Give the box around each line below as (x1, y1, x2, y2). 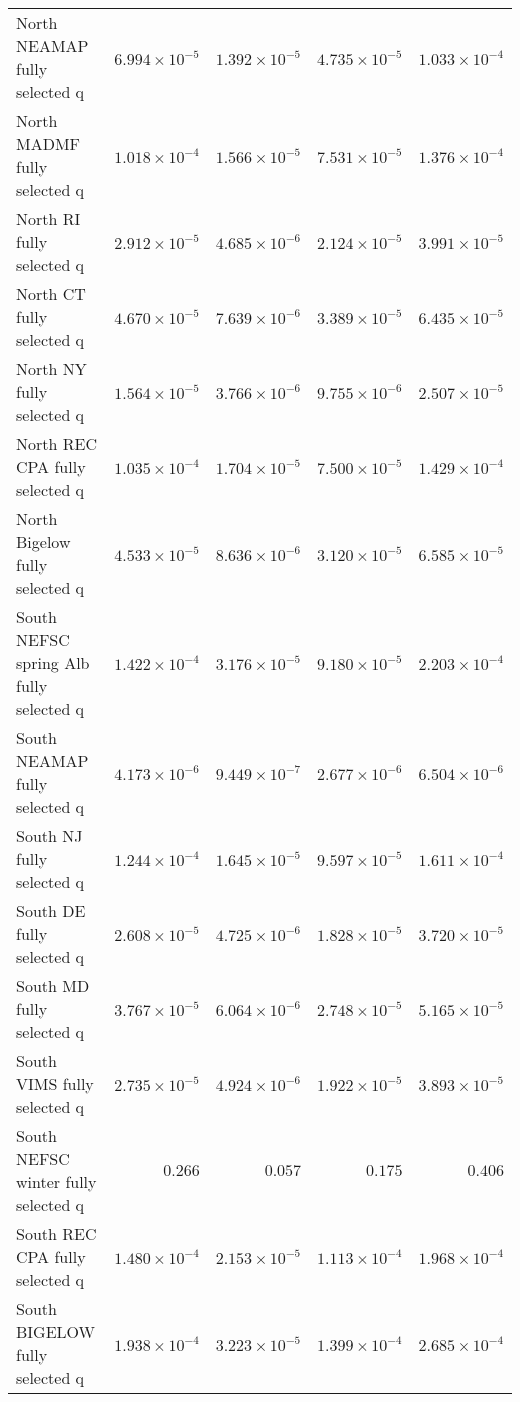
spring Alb (16, 651, 90, 674)
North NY (16, 357, 87, 380)
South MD (16, 974, 90, 997)
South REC (16, 1222, 97, 1245)
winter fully (16, 1170, 97, 1193)
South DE (16, 899, 86, 922)
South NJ (16, 824, 83, 847)
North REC (16, 432, 97, 455)
